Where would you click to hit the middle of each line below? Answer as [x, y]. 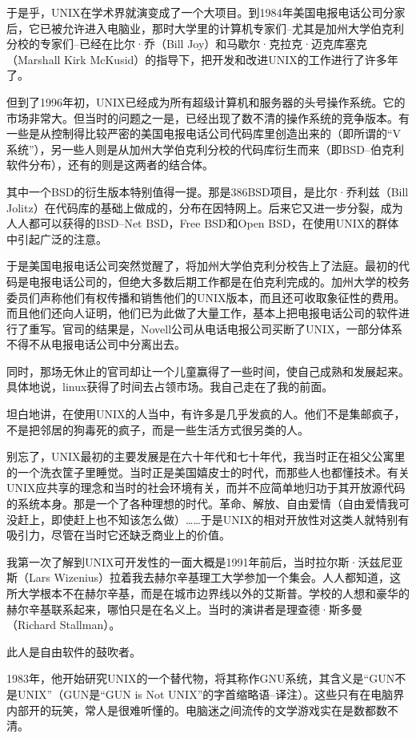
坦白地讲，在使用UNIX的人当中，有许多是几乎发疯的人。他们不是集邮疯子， [206, 414]
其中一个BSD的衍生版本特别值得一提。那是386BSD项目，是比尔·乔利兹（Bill [208, 191]
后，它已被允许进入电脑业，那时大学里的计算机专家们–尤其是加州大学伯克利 [205, 28]
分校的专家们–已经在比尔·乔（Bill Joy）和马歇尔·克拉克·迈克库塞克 [187, 44]
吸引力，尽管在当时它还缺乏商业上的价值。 [118, 535]
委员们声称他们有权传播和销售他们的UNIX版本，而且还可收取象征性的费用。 [206, 297]
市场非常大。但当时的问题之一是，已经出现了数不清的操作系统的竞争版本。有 [208, 117]
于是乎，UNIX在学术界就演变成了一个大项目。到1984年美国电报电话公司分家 [206, 12]
